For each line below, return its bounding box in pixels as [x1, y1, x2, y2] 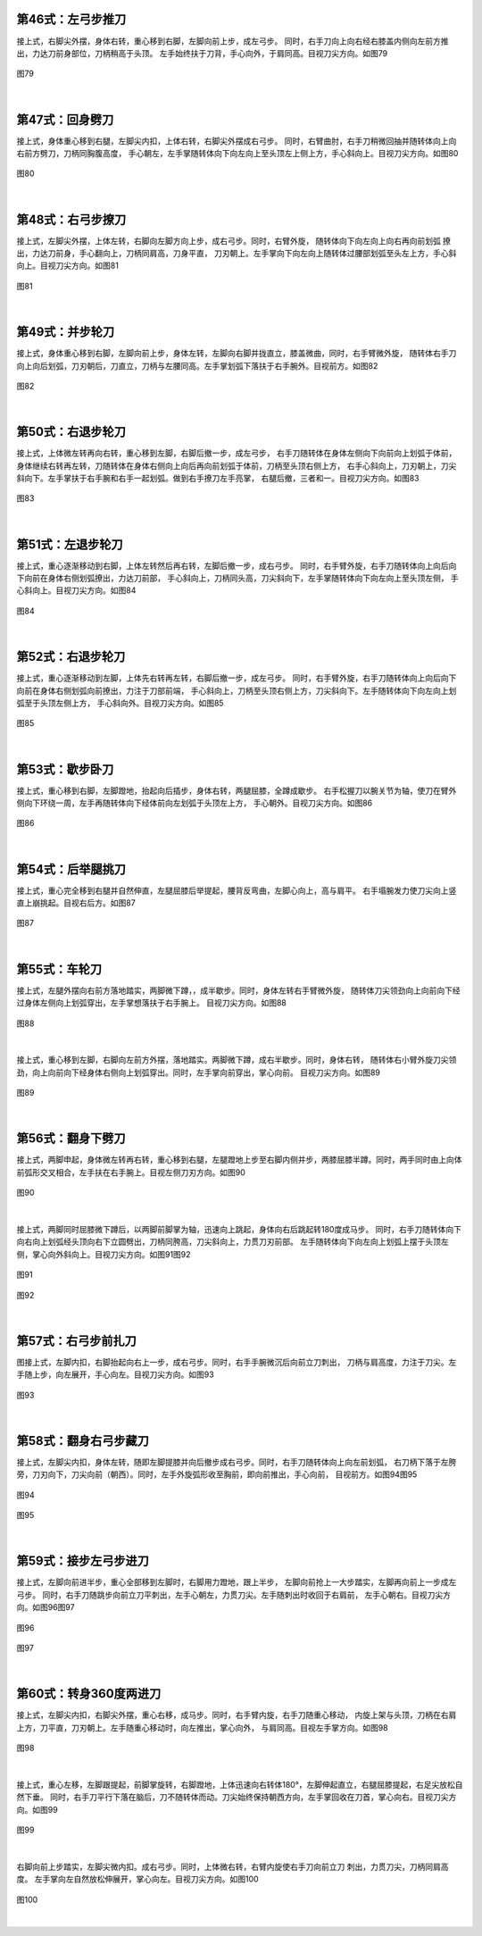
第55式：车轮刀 [16, 961, 103, 977]
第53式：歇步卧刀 [16, 762, 114, 777]
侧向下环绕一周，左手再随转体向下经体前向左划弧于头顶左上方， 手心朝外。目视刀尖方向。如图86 [16, 797, 373, 808]
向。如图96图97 [16, 1602, 75, 1613]
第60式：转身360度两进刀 [16, 1686, 162, 1701]
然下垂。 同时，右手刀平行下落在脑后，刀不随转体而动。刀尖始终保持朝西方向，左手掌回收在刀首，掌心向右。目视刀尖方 [16, 1791, 457, 1803]
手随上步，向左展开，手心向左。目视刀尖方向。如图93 [16, 1369, 214, 1380]
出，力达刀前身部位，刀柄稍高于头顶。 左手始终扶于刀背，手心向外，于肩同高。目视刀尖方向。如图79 [16, 47, 388, 58]
